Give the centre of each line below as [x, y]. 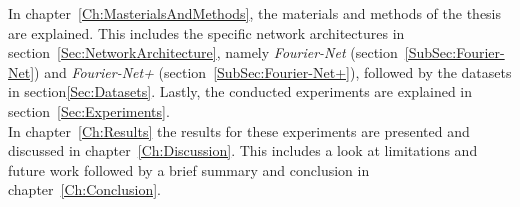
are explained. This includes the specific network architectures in [206, 32]
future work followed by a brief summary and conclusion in [189, 169]
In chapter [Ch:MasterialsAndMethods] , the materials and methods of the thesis [255, 13]
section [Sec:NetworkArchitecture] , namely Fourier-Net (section [203, 52]
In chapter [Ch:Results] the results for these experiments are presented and [239, 130]
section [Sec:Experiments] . [89, 110]
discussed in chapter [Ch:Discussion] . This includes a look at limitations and [243, 150]
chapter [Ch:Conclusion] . [84, 189]
